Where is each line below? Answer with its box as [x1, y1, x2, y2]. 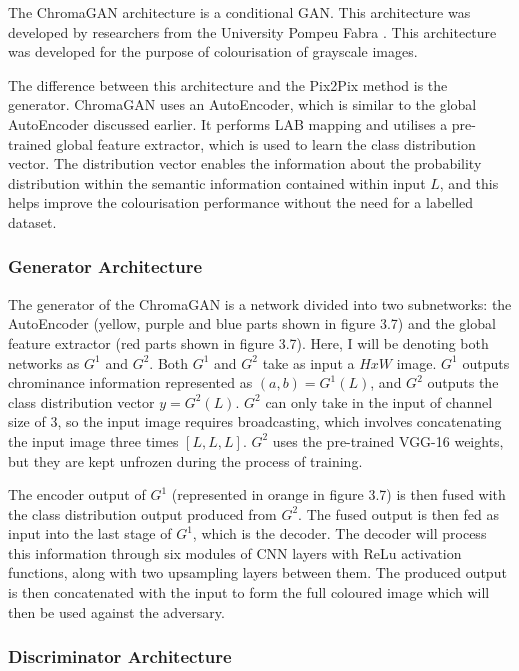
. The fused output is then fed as [298, 503, 500, 524]
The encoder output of [8, 484, 146, 505]
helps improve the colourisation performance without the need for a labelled [8, 192, 474, 213]
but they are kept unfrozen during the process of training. [8, 450, 363, 471]
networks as [8, 352, 80, 373]
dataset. [8, 211, 57, 232]
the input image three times [8, 430, 179, 451]
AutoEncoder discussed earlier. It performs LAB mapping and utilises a [8, 113, 448, 134]
